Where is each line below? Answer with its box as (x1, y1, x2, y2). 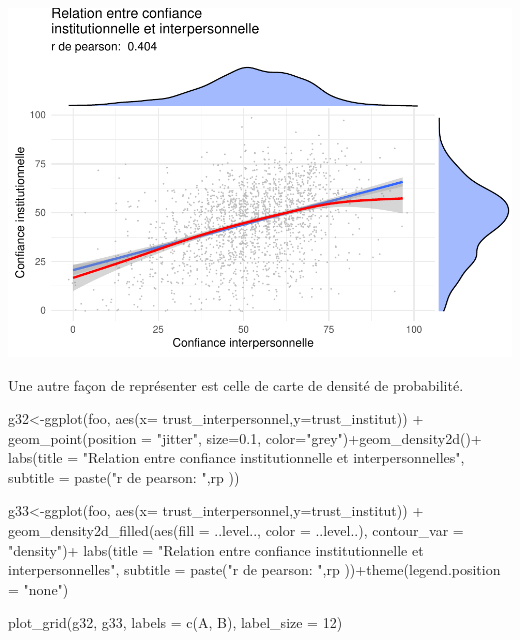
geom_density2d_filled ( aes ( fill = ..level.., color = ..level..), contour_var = (8, 520, 464, 541)
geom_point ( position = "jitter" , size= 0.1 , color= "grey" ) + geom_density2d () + (8, 427, 482, 448)
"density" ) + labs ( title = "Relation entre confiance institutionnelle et (8, 539, 424, 560)
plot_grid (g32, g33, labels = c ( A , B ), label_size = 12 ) (8, 612, 343, 633)
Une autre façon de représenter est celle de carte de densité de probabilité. (8, 374, 464, 395)
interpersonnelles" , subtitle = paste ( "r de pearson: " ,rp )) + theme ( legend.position (8, 559, 501, 580)
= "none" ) (8, 578, 69, 599)
